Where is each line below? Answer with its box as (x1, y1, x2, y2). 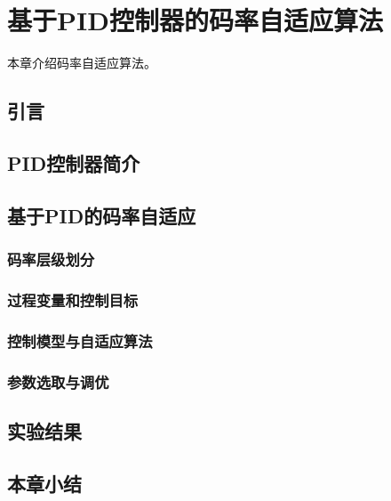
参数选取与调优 (7, 370, 109, 392)
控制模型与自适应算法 (7, 329, 153, 352)
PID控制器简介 (7, 149, 140, 176)
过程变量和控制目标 (7, 288, 139, 311)
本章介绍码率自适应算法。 (7, 53, 156, 72)
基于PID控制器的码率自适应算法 (7, 2, 383, 38)
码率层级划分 (7, 247, 95, 270)
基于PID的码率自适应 (7, 201, 196, 229)
